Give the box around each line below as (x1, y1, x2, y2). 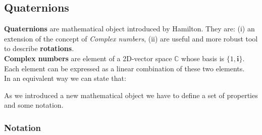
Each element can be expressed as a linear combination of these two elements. (4, 63, 245, 73)
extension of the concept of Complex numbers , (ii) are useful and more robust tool (4, 33, 258, 43)
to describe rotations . (4, 43, 74, 54)
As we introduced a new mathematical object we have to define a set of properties (4, 89, 258, 100)
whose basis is (181, 53, 225, 63)
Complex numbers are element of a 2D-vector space (4, 53, 172, 63)
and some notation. (4, 100, 64, 110)
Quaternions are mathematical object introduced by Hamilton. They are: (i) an (4, 23, 255, 34)
